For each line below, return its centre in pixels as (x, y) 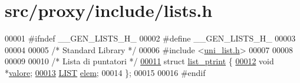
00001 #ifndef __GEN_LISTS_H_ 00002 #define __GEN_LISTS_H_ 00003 (150, 38)
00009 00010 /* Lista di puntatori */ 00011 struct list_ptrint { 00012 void (139, 61)
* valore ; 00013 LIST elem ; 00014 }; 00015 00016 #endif (105, 72)
